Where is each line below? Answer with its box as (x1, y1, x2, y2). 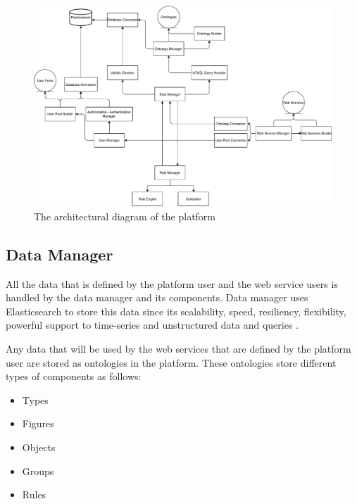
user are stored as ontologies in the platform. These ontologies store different (6, 355, 337, 370)
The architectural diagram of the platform (34, 208, 216, 223)
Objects (22, 440, 56, 455)
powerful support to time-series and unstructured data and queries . (6, 317, 299, 332)
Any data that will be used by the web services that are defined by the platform (6, 341, 351, 356)
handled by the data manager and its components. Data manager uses (6, 290, 308, 305)
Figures (22, 416, 54, 431)
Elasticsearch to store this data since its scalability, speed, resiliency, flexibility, (6, 303, 346, 318)
